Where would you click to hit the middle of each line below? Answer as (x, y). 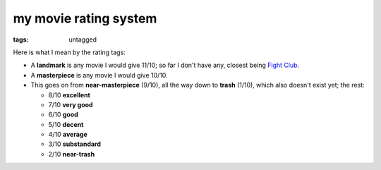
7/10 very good (71, 104)
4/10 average (68, 135)
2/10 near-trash (72, 154)
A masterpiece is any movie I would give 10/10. (99, 75)
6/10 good (64, 115)
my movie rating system (85, 18)
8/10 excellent (69, 95)
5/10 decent (66, 124)
